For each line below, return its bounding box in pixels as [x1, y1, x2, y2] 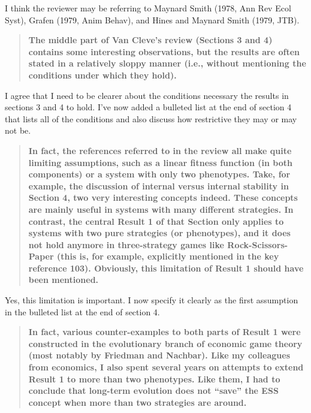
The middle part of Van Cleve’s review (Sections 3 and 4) [28, 34, 273, 46]
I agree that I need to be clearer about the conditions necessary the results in [5, 89, 289, 101]
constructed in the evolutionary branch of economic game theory [28, 337, 303, 349]
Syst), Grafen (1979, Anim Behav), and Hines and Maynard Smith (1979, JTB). [5, 13, 300, 26]
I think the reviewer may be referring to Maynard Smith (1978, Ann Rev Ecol [5, 2, 291, 14]
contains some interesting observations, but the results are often [28, 45, 300, 58]
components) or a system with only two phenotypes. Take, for [28, 168, 291, 180]
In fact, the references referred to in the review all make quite [28, 144, 292, 156]
